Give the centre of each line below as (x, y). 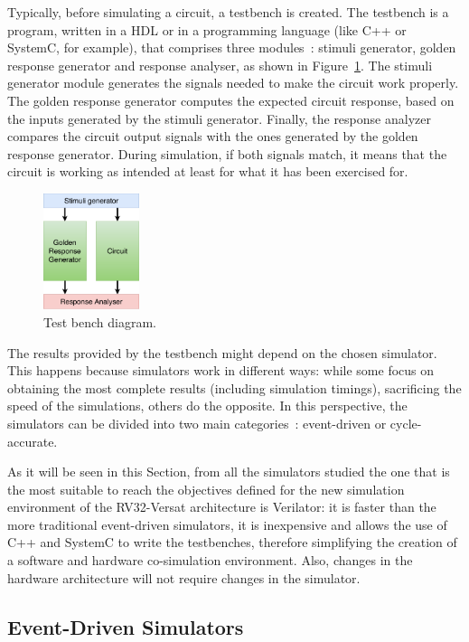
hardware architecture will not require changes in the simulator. (184, 577)
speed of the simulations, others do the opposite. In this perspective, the (207, 406)
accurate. (33, 441)
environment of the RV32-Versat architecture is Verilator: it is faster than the (222, 507)
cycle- (406, 423)
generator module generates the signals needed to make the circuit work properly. (233, 83)
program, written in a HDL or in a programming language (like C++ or (207, 29)
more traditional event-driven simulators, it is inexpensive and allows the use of (227, 524)
